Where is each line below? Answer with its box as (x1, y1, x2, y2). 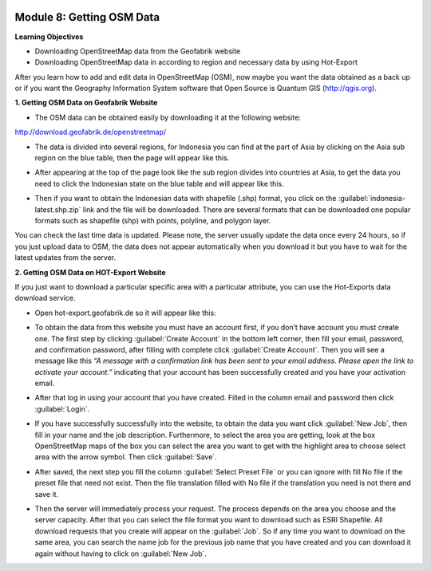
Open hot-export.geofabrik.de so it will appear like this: (34, 308, 216, 317)
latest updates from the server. (14, 253, 116, 262)
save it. (34, 489, 59, 498)
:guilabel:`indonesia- (338, 194, 406, 203)
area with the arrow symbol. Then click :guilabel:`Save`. (34, 452, 217, 462)
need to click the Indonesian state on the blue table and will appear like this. (34, 179, 284, 188)
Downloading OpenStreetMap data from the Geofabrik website (34, 46, 241, 56)
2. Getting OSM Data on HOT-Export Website (14, 267, 167, 277)
